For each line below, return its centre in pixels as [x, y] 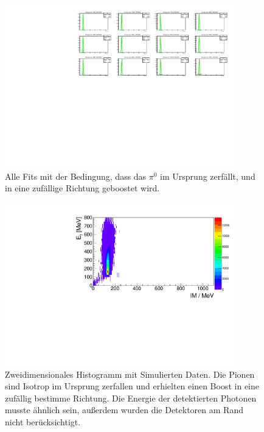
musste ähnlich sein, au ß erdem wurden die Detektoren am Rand [124, 410]
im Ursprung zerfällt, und [208, 176]
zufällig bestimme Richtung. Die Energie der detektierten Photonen [131, 398]
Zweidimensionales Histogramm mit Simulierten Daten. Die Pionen [130, 374]
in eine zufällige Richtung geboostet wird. [82, 188]
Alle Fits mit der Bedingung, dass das [76, 176]
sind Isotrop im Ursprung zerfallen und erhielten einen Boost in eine [132, 386]
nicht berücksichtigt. [43, 421]
